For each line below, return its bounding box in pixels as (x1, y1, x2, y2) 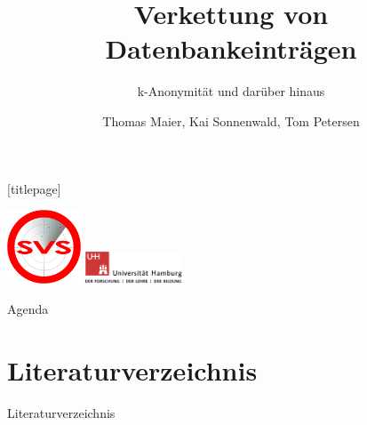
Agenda (7, 299, 49, 317)
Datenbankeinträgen (105, 30, 357, 67)
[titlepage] (7, 179, 61, 197)
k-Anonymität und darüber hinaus (137, 82, 325, 100)
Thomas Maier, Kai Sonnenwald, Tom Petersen (102, 111, 360, 130)
